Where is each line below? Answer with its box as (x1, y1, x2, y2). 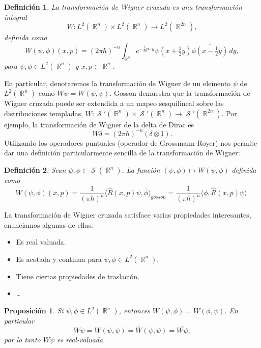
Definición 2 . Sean (4, 165, 66, 175)
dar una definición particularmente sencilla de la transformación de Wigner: (4, 147, 240, 158)
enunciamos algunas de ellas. (4, 219, 93, 230)
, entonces (119, 305, 150, 316)
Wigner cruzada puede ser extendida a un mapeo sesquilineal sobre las (4, 98, 224, 109)
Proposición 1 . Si (4, 305, 64, 316)
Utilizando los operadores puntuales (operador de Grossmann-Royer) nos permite (4, 137, 257, 148)
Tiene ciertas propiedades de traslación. (16, 271, 140, 281)
